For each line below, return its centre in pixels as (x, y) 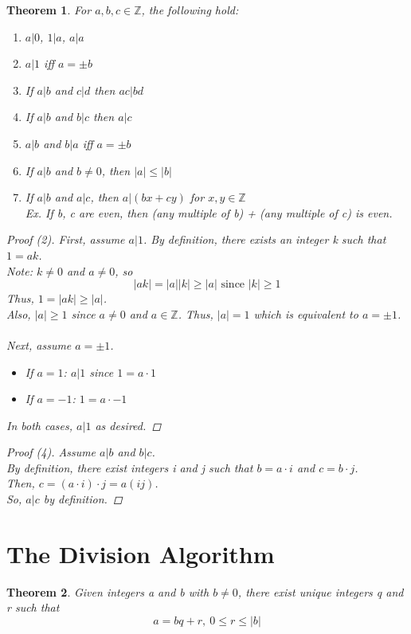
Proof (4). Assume (51, 452)
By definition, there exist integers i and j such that (130, 467)
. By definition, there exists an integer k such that (264, 239)
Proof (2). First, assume (66, 239)
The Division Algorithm (141, 553)
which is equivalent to (306, 313)
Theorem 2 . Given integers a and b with (108, 591)
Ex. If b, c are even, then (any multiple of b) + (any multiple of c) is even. (209, 212)
